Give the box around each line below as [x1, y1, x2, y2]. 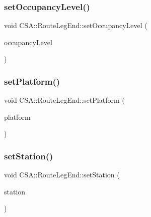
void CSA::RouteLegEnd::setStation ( [4, 169, 120, 180]
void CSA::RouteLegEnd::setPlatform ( [4, 95, 125, 105]
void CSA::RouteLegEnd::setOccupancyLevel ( [4, 20, 147, 31]
